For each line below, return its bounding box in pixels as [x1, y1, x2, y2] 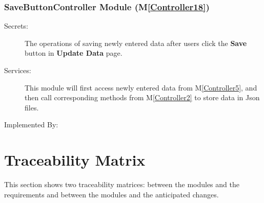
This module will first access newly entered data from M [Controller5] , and [25, 82, 257, 93]
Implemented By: [4, 119, 58, 130]
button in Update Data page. [25, 48, 123, 58]
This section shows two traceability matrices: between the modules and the [4, 179, 239, 190]
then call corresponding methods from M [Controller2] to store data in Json [25, 92, 260, 103]
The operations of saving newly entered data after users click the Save [25, 37, 247, 48]
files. [25, 102, 39, 112]
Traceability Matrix [4, 149, 146, 170]
